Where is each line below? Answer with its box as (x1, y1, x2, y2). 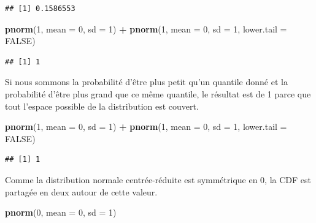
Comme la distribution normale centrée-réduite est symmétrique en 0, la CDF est (5, 173, 311, 186)
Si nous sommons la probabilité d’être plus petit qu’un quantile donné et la (5, 75, 288, 88)
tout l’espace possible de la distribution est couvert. (5, 99, 199, 112)
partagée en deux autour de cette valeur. (5, 185, 158, 198)
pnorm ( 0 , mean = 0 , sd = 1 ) (5, 206, 117, 219)
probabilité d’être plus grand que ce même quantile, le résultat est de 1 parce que (5, 87, 311, 100)
